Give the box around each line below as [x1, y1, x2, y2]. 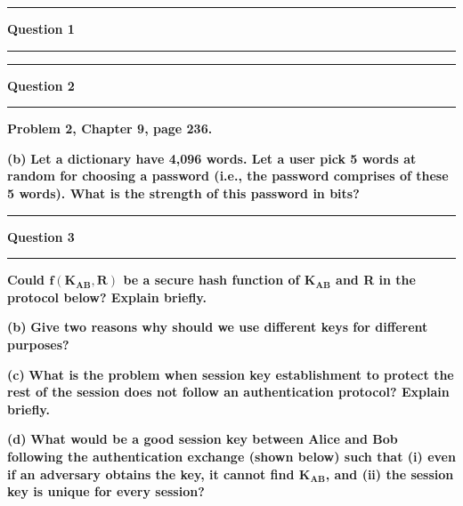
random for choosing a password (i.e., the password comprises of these [7, 166, 449, 185]
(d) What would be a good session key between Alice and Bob [7, 430, 398, 448]
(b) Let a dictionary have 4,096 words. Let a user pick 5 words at [7, 149, 417, 167]
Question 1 [7, 20, 75, 37]
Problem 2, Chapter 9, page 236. [7, 119, 213, 138]
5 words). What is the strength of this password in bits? [7, 183, 360, 202]
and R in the [336, 270, 416, 289]
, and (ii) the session [325, 464, 454, 483]
